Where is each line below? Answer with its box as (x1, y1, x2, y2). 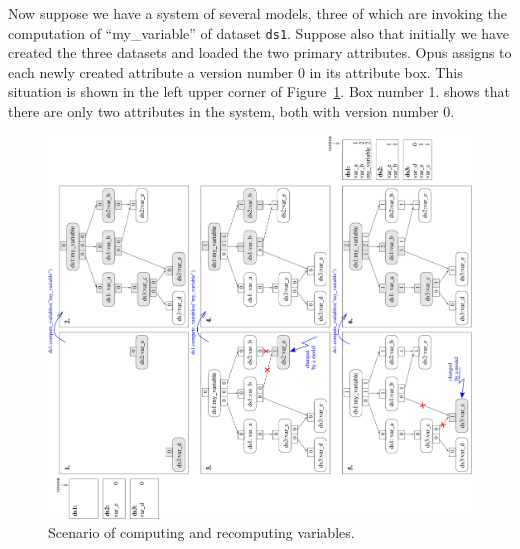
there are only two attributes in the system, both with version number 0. (8, 101, 455, 122)
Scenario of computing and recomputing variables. (48, 522, 355, 543)
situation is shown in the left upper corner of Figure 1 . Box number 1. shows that (8, 81, 510, 102)
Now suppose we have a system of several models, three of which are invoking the (8, 3, 508, 23)
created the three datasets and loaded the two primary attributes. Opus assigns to (8, 42, 512, 63)
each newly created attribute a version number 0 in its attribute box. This (8, 61, 463, 82)
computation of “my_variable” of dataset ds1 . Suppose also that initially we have (8, 22, 509, 43)
